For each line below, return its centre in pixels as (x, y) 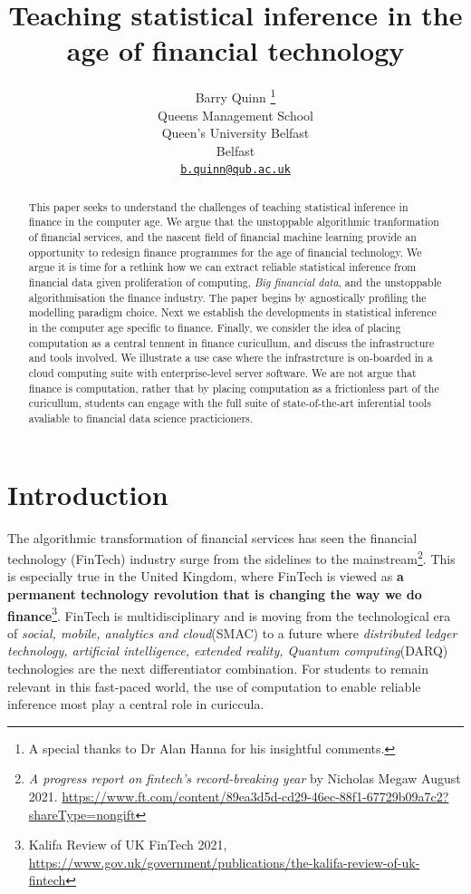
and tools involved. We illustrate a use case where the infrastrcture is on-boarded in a (231, 358)
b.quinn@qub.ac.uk (235, 170)
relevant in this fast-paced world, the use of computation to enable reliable (214, 686)
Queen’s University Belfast (235, 133)
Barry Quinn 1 (235, 96)
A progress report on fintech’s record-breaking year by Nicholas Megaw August (245, 778)
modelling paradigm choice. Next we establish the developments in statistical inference (232, 312)
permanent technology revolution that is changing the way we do (215, 594)
